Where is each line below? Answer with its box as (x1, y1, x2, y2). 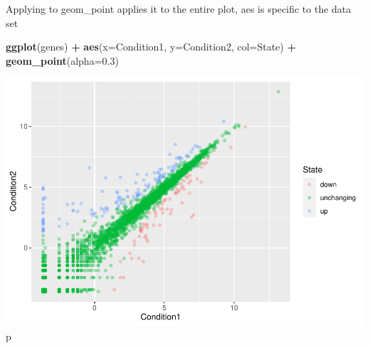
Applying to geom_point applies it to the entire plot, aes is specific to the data (6, 1, 351, 16)
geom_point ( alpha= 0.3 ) (6, 53, 119, 68)
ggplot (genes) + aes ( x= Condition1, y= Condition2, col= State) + (6, 39, 296, 54)
